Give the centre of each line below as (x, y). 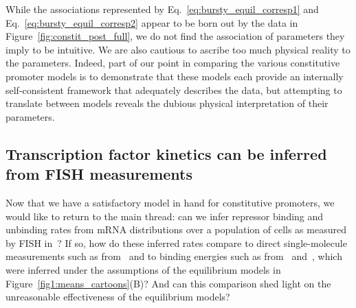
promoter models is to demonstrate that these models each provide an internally (175, 76)
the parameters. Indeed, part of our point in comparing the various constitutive (173, 63)
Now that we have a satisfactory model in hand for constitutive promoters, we (170, 202)
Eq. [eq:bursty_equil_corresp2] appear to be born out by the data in (152, 22)
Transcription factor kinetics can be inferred (166, 153)
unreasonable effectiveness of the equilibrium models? (118, 297)
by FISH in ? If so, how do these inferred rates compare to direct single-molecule (176, 242)
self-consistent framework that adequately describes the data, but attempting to (174, 90)
